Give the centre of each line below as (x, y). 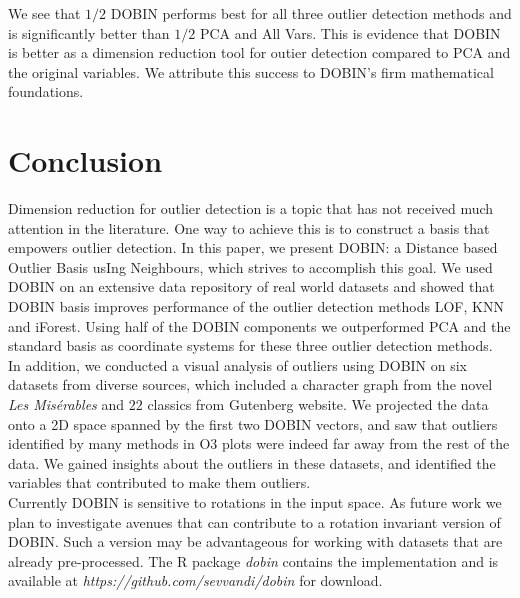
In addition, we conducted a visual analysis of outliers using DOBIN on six (238, 364)
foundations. (46, 91)
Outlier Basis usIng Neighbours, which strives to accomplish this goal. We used (250, 266)
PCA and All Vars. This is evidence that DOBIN (350, 32)
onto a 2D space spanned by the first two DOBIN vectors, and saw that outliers (253, 423)
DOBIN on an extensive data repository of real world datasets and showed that (251, 286)
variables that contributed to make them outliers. (159, 482)
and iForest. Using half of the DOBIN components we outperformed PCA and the (259, 325)
